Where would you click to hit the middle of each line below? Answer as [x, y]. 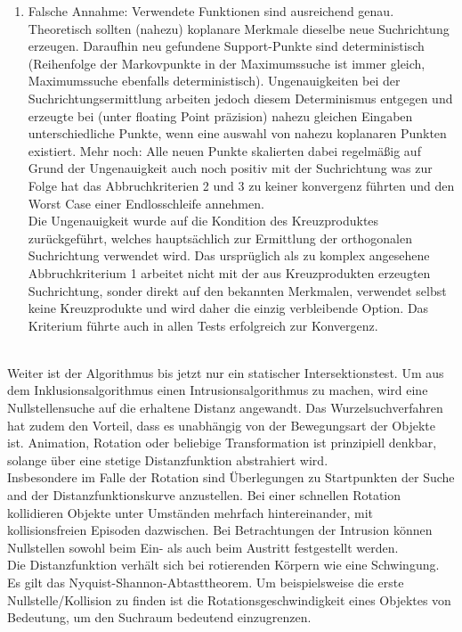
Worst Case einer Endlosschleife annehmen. [146, 203]
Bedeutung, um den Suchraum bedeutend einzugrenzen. [159, 617]
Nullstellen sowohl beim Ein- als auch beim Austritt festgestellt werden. [203, 547]
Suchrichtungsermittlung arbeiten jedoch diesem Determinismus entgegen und [240, 98]
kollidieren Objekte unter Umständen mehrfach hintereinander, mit [190, 512]
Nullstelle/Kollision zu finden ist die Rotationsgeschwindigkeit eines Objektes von [229, 599]
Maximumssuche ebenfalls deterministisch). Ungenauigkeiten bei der [214, 81]
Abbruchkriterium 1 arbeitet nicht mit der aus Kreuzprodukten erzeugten [229, 272]
